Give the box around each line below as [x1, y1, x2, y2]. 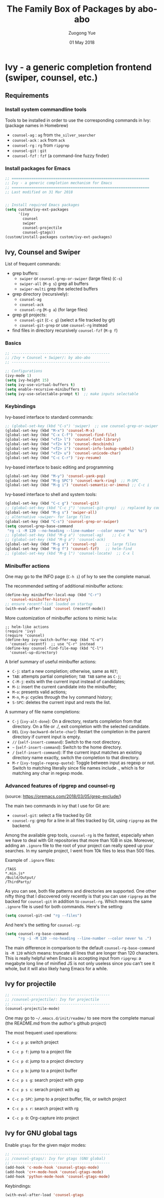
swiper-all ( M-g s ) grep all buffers [19, 281, 89, 287]
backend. [12, 822, 31, 829]
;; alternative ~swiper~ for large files [5, 514, 91, 519]
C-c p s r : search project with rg [12, 1105, 79, 1111]
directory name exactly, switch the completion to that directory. [12, 754, 140, 760]
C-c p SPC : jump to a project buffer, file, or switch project [12, 1096, 126, 1102]
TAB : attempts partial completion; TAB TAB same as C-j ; [12, 673, 122, 679]
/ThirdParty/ [5, 879, 32, 884]
